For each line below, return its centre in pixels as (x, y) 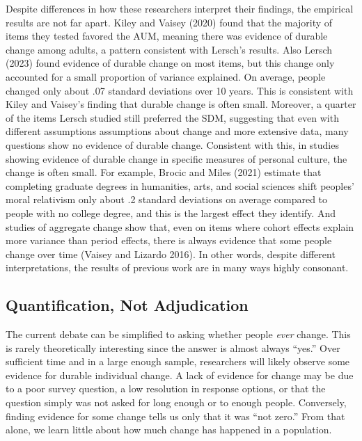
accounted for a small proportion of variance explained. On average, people (166, 76)
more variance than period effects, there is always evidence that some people (169, 240)
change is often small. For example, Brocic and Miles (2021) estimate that (164, 172)
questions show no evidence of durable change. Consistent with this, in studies (172, 144)
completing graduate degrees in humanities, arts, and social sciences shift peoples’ (180, 185)
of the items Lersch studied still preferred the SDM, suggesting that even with (172, 117)
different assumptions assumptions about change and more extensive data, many (177, 131)
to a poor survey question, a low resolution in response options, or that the (166, 388)
